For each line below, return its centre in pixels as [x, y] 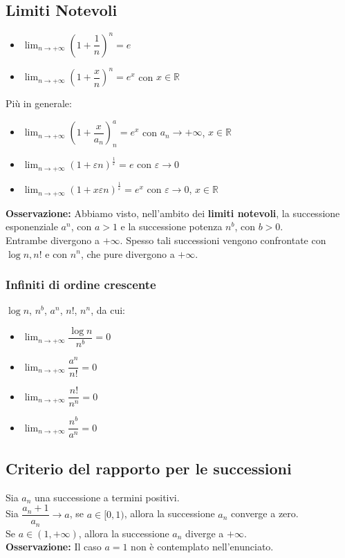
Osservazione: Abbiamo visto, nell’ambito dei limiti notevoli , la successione [173, 213]
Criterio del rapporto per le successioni [149, 468]
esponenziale [32, 226]
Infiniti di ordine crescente [81, 285]
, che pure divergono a [128, 253]
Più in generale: [39, 103]
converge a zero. [265, 513]
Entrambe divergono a [53, 240]
